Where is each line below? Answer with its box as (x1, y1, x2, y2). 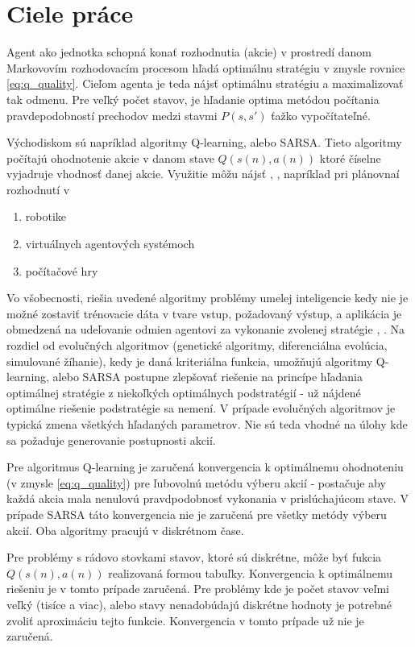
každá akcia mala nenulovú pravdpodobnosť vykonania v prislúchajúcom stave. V (6, 490, 409, 507)
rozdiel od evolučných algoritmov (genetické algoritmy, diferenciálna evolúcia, (6, 337, 388, 354)
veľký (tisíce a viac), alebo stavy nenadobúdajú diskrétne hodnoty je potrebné (6, 595, 392, 612)
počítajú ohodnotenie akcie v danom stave (6, 149, 214, 166)
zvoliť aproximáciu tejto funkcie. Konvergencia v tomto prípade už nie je (6, 612, 364, 628)
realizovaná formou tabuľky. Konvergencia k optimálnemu (108, 564, 393, 581)
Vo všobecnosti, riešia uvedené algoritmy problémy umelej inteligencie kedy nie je (6, 289, 409, 306)
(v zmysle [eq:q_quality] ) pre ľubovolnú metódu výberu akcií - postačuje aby (6, 474, 386, 491)
